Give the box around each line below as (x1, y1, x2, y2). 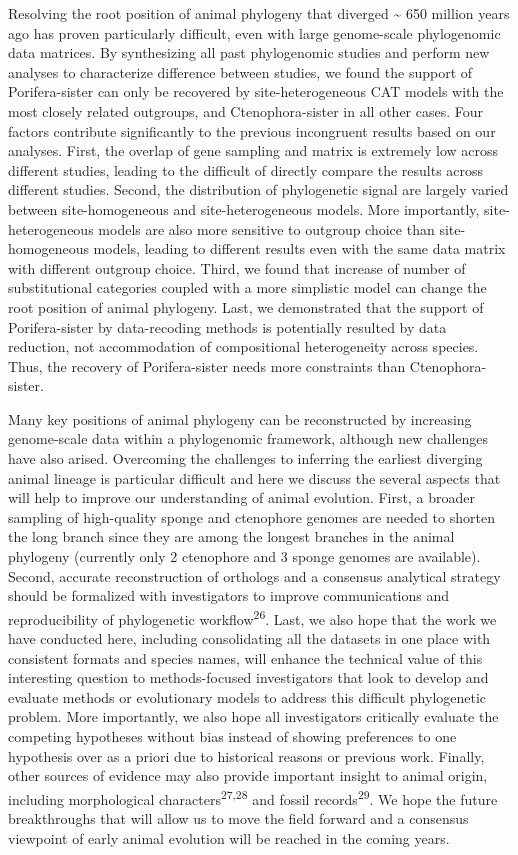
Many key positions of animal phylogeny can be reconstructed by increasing (8, 408, 472, 429)
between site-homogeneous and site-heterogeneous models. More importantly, (8, 198, 480, 219)
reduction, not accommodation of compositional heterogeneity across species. (8, 336, 479, 357)
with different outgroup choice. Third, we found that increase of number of (8, 257, 466, 278)
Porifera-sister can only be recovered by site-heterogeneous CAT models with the (8, 81, 504, 102)
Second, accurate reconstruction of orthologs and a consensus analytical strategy (8, 565, 501, 586)
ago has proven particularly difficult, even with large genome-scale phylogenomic (8, 22, 501, 43)
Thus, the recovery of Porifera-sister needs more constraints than (8, 355, 406, 376)
